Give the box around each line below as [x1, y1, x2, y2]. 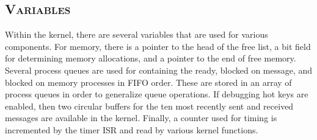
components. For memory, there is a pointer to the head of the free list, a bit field [5, 40, 311, 52]
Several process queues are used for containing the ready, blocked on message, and [5, 63, 313, 76]
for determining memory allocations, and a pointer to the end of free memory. [5, 52, 296, 65]
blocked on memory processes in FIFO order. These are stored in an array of [5, 75, 292, 88]
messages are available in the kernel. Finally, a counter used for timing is [5, 111, 277, 124]
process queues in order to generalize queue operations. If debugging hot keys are [5, 88, 308, 100]
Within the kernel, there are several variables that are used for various [5, 28, 268, 41]
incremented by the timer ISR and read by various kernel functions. [5, 123, 258, 136]
